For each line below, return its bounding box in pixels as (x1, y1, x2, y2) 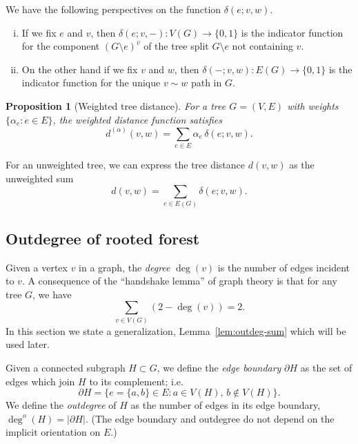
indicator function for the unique (21, 75, 161, 90)
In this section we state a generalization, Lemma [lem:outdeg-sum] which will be (6, 323, 346, 338)
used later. (6, 337, 50, 351)
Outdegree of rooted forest (6, 227, 200, 249)
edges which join (6, 374, 75, 388)
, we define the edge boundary (157, 360, 281, 374)
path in (190, 75, 222, 90)
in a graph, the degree (79, 260, 170, 274)
